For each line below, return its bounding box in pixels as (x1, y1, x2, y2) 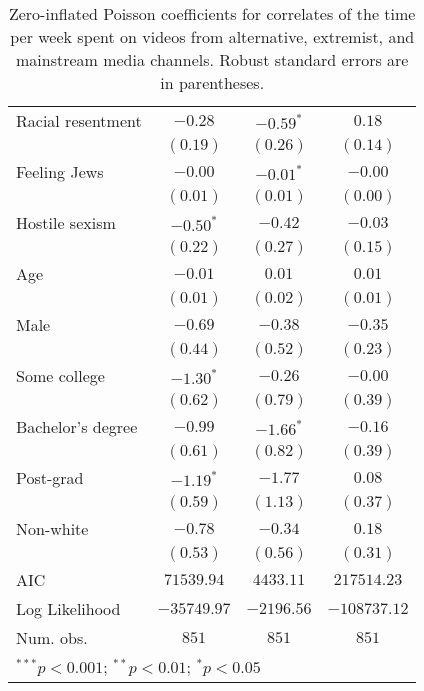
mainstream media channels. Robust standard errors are (15, 48, 409, 71)
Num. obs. (16, 626, 88, 649)
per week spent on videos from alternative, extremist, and (10, 25, 415, 48)
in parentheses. (160, 71, 265, 94)
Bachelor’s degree (16, 415, 138, 438)
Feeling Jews (16, 160, 104, 183)
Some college (16, 364, 105, 387)
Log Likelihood (16, 597, 121, 620)
